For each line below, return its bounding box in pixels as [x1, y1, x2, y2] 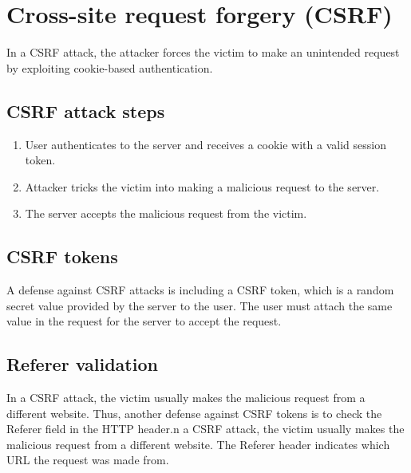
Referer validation [6, 352, 158, 376]
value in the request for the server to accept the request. [6, 313, 282, 329]
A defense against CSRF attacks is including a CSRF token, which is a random [6, 282, 394, 298]
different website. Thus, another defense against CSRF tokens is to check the [6, 404, 382, 421]
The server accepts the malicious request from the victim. [25, 205, 307, 222]
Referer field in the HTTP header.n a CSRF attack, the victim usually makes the [6, 420, 405, 437]
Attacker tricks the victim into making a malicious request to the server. [25, 178, 380, 195]
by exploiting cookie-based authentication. [6, 59, 213, 76]
